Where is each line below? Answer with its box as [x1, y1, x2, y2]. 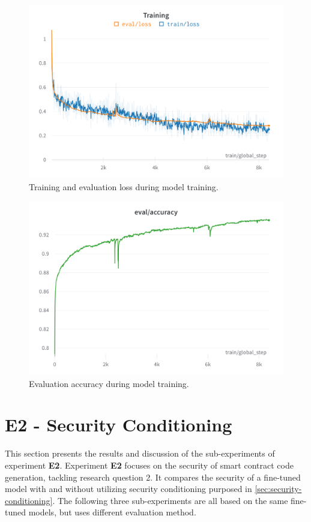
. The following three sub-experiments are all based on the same [52, 494, 288, 506]
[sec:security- [255, 482, 302, 495]
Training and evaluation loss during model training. [29, 181, 219, 193]
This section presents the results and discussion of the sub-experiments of [5, 447, 275, 460]
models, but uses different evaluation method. [28, 506, 196, 518]
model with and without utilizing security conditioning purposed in [5, 482, 252, 495]
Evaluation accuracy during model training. [29, 377, 189, 389]
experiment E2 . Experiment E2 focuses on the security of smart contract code [5, 458, 294, 471]
